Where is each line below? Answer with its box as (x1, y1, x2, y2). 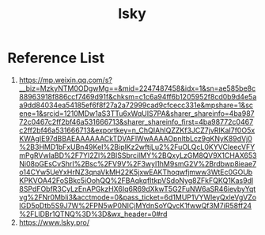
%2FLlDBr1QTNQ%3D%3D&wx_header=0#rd (18, 209, 168, 218)
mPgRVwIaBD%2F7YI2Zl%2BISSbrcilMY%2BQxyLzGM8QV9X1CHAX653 (18, 151, 257, 160)
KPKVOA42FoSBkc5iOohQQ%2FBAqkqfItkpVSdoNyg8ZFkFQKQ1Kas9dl (18, 175, 254, 185)
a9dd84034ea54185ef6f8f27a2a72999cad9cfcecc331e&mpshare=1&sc (18, 100, 254, 110)
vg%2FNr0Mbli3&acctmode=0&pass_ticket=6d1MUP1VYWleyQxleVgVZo (18, 192, 257, 202)
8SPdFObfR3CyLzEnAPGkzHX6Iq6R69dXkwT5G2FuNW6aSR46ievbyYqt (18, 184, 256, 193)
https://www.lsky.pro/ (18, 218, 90, 227)
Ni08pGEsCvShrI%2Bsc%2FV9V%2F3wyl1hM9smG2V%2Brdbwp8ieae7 (18, 159, 257, 168)
